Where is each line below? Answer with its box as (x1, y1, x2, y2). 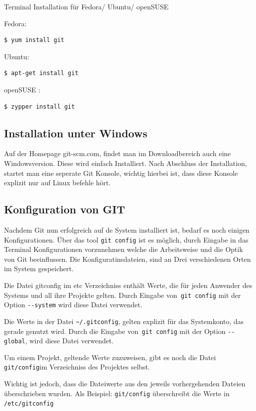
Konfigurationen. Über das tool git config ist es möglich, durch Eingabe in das (4, 234, 249, 245)
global (4, 338, 25, 345)
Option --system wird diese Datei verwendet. (4, 299, 143, 310)
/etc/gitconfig (4, 400, 54, 408)
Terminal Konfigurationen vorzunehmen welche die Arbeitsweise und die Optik (4, 244, 243, 254)
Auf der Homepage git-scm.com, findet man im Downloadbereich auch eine (4, 148, 231, 159)
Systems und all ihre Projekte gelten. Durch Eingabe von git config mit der (4, 289, 241, 300)
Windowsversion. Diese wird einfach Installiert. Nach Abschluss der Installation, (4, 158, 247, 168)
